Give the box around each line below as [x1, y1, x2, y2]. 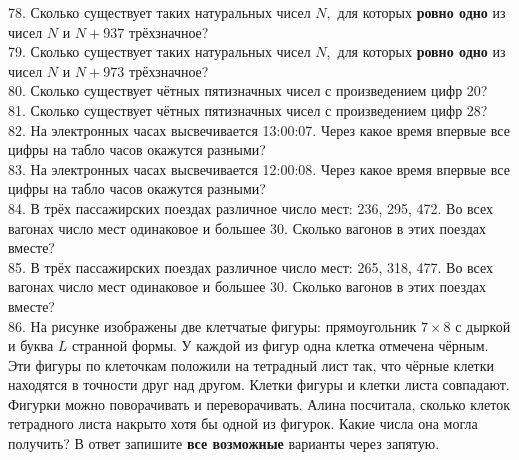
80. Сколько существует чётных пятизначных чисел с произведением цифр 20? [8, 80, 488, 101]
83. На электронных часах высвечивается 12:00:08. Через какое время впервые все [8, 158, 510, 179]
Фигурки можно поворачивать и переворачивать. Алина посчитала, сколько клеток [8, 393, 510, 414]
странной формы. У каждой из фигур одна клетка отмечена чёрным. [72, 335, 489, 356]
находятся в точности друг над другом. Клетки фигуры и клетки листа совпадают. [8, 374, 510, 395]
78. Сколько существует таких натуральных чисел [8, 2, 311, 22]
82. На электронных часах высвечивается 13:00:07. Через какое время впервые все [8, 119, 510, 140]
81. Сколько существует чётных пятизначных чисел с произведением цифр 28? [8, 99, 488, 120]
